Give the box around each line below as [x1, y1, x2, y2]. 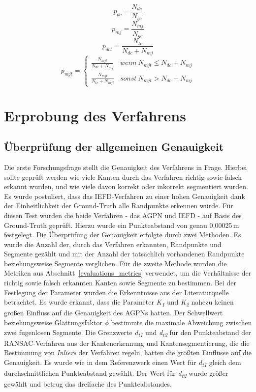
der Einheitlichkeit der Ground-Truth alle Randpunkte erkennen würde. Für [4, 200, 233, 211]
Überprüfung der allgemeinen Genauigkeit [4, 139, 224, 154]
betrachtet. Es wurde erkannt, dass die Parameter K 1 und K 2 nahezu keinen [4, 297, 234, 308]
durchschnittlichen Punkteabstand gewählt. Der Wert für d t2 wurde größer [4, 368, 228, 379]
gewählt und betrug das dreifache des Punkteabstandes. [4, 379, 172, 389]
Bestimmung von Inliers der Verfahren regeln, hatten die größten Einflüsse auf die [4, 347, 252, 358]
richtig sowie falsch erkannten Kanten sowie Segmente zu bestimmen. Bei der [4, 278, 236, 288]
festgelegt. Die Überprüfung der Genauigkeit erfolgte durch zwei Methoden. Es [4, 229, 241, 240]
